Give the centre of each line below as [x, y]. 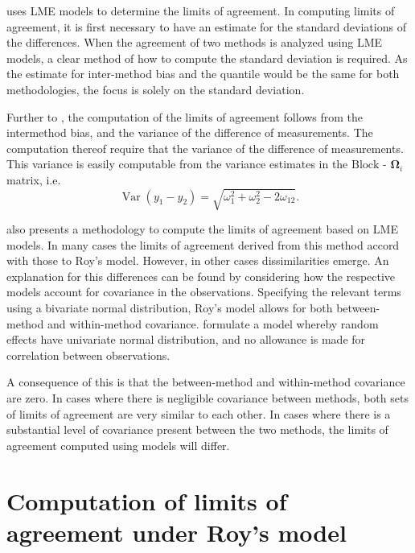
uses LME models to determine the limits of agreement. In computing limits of [201, 10]
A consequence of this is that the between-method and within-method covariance [206, 382]
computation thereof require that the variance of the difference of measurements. [205, 148]
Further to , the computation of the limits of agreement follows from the [185, 116]
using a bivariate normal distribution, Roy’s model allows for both [170, 308]
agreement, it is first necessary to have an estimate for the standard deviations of [206, 26]
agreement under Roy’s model [177, 532]
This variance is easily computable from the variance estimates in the [177, 164]
